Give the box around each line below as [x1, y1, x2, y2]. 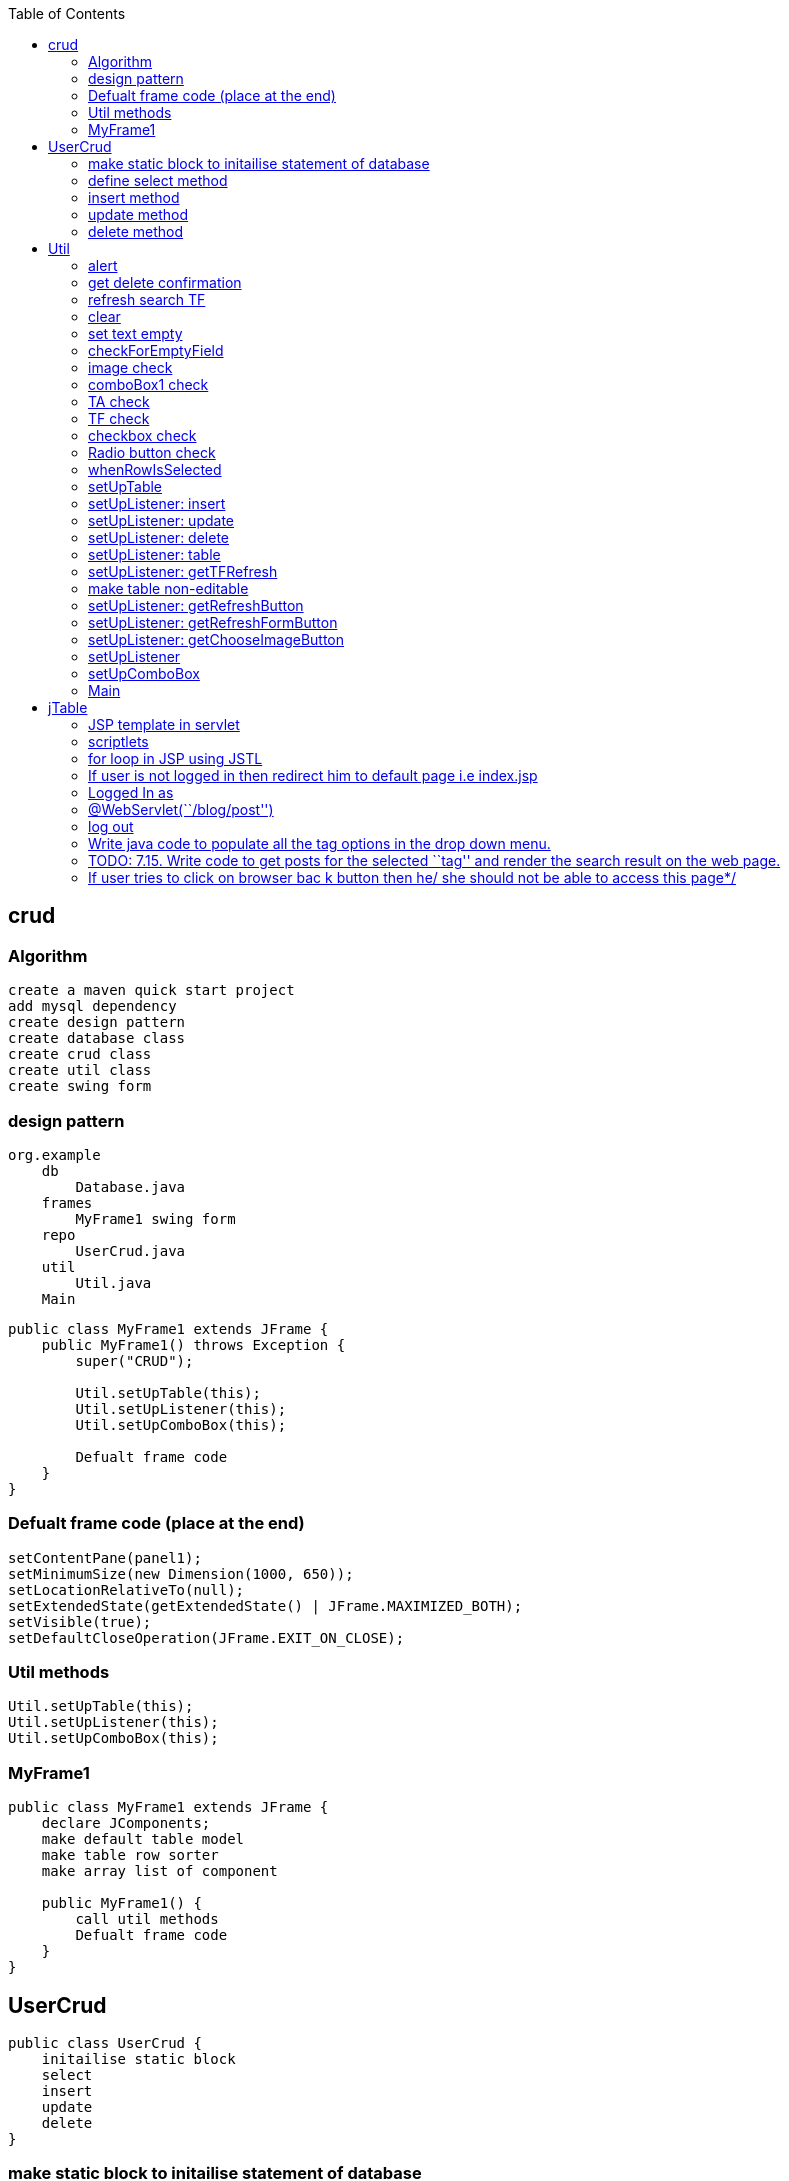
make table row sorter [41, 1847, 219, 1864]
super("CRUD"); [75, 1352, 194, 1369]
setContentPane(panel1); [8, 1549, 202, 1566]
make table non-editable [88, 580, 249, 597]
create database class [8, 1030, 186, 1047]
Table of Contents [8, 5, 126, 22]
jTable [48, 699, 88, 716]
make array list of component [41, 1863, 278, 1880]
